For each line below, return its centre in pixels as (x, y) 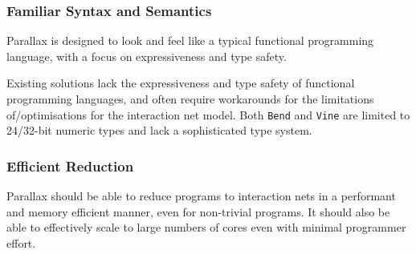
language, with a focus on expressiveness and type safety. (147, 56)
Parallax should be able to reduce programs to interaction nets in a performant (201, 196)
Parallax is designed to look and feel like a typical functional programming (190, 40)
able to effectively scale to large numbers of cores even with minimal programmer (206, 227)
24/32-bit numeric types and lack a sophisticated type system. (159, 130)
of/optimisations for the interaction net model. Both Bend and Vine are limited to (208, 114)
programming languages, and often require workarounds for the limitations (190, 99)
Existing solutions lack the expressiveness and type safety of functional (181, 83)
